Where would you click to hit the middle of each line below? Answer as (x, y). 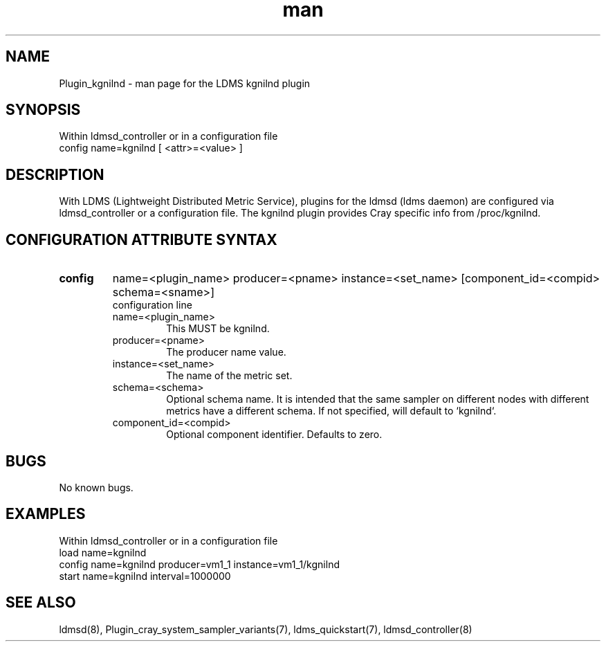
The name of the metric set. (229, 376)
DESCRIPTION (55, 174)
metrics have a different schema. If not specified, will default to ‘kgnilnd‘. (331, 411)
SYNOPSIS (43, 110)
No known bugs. (96, 487)
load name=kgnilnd (103, 552)
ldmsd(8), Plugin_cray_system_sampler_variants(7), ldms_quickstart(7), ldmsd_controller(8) (266, 629)
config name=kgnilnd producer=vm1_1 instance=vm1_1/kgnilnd (199, 564)
